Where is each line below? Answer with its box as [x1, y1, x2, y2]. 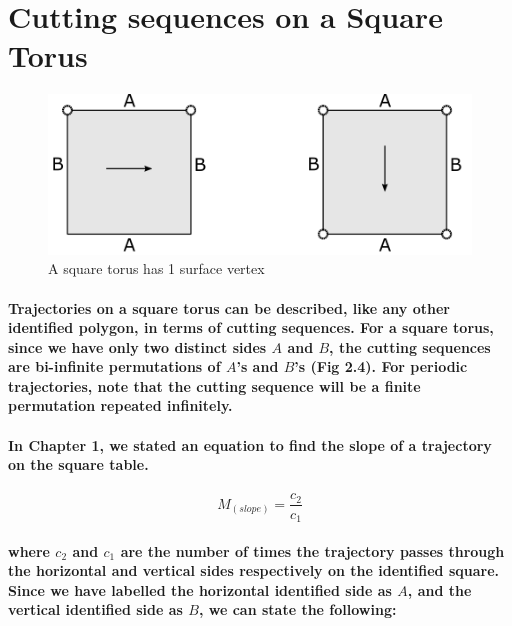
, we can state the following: [198, 599, 397, 620]
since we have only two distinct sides [8, 336, 267, 357]
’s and [236, 356, 279, 377]
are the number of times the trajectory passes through [120, 540, 505, 561]
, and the [407, 579, 472, 600]
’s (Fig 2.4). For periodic [294, 356, 468, 377]
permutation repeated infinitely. [8, 395, 233, 416]
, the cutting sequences [329, 336, 491, 357]
